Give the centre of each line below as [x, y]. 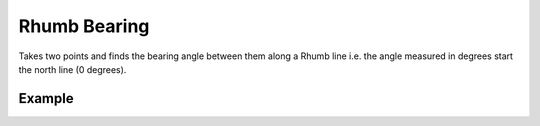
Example [46, 98]
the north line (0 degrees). [72, 69]
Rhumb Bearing [84, 26]
